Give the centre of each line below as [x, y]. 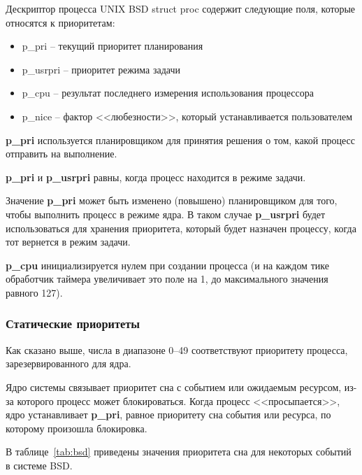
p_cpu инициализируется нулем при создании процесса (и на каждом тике [167, 265]
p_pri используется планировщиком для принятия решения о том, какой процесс [180, 140]
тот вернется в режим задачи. [68, 242]
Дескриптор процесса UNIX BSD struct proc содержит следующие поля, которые [181, 8]
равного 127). [34, 292]
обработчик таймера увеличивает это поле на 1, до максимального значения [167, 279]
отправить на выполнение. [61, 154]
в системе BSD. [39, 465]
